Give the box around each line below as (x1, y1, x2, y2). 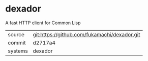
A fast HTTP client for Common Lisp (5, 20, 81, 26)
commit (8, 39, 26, 46)
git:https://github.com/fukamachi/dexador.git (33, 31, 140, 38)
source (8, 31, 24, 38)
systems (8, 47, 28, 54)
